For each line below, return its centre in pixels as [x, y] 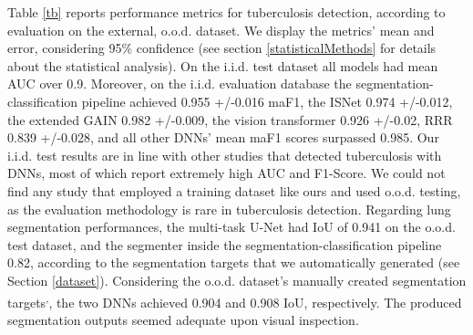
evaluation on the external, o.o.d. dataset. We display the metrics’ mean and [221, 30]
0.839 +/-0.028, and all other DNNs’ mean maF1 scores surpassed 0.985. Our [223, 137]
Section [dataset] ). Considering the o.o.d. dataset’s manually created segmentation [237, 280]
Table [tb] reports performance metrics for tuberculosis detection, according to [226, 12]
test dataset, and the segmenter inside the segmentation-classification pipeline [225, 244]
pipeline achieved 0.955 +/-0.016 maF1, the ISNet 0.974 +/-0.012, [267, 101]
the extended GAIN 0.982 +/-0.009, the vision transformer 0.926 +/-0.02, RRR [230, 119]
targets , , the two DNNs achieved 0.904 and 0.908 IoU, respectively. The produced [235, 300]
